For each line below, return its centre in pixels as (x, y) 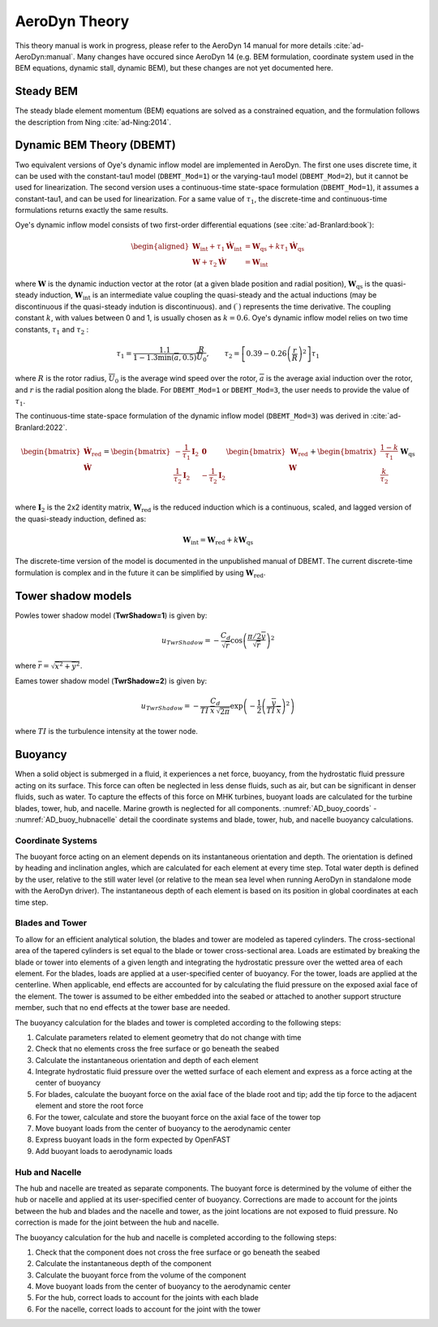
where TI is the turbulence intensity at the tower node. (107, 731)
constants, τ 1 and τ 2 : (52, 330)
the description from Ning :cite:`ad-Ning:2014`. (93, 122)
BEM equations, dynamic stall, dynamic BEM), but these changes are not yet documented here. (174, 68)
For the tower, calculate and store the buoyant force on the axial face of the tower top (178, 1117)
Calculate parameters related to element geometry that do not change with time (168, 1037)
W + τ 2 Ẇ (209, 263)
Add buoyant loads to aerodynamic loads (104, 1151)
